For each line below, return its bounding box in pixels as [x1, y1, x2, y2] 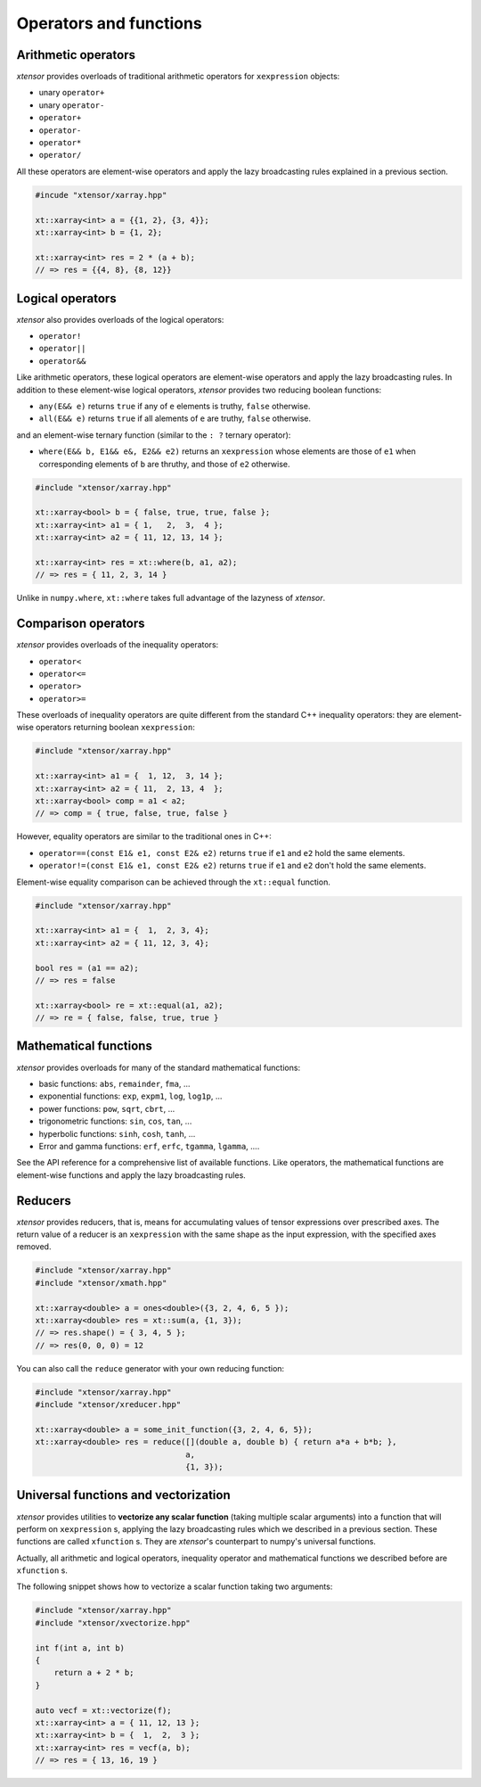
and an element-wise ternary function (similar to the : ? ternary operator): [16, 429, 291, 441]
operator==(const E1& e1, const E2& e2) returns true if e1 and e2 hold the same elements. [38, 847, 405, 858]
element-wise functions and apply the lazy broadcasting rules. [16, 1169, 247, 1181]
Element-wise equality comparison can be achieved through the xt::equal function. [16, 877, 331, 887]
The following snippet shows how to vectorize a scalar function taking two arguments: [16, 1581, 333, 1592]
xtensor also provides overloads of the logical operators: [16, 314, 224, 325]
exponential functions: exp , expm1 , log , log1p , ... [38, 1091, 223, 1101]
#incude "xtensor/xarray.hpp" [35, 190, 167, 200]
